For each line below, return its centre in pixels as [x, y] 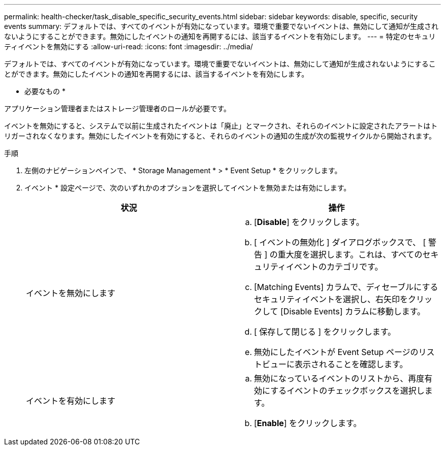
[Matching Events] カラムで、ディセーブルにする [346, 287]
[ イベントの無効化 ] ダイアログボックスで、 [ [340, 242]
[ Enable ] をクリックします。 [308, 423]
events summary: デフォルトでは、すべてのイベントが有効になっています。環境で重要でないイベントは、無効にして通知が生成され [221, 26]
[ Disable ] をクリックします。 [309, 222]
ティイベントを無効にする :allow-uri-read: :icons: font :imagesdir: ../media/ [129, 46]
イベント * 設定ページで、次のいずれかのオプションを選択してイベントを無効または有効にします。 [188, 188]
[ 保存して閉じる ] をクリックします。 [325, 332]
